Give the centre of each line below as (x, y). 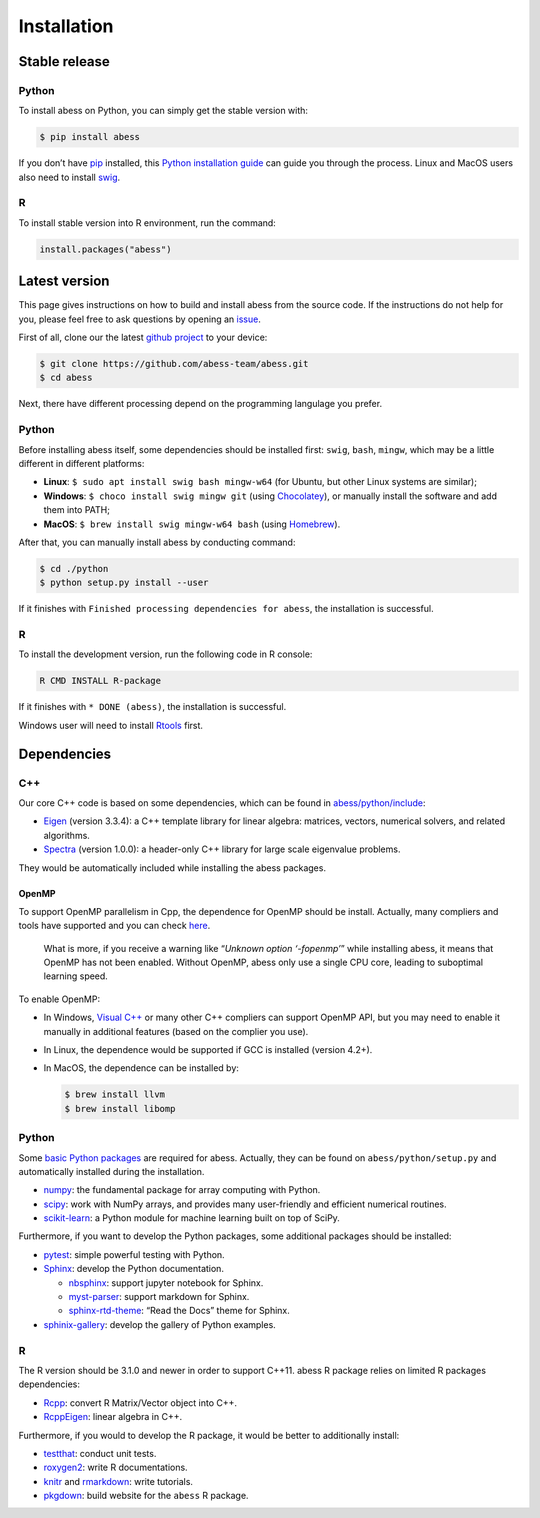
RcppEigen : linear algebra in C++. (113, 1417)
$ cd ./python (74, 568)
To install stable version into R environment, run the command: (147, 222)
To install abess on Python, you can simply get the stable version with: (163, 111)
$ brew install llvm (114, 1094)
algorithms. (66, 835)
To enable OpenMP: (59, 999)
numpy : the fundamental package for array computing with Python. (182, 1190)
